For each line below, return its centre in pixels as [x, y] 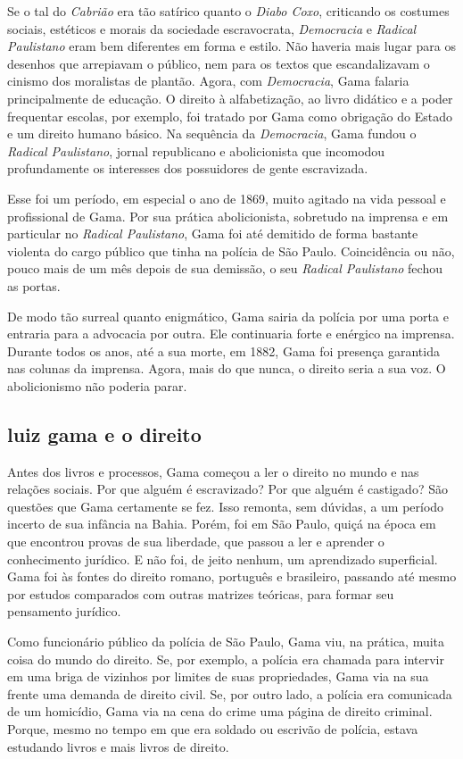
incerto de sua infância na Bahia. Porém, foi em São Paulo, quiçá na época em [222, 524]
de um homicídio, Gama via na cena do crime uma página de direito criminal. [220, 711]
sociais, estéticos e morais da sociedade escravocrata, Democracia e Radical [212, 28]
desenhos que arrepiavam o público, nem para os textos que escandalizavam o [219, 63]
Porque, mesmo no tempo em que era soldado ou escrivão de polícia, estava [213, 728]
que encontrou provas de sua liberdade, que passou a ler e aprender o [196, 542]
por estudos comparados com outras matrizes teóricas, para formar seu [201, 593]
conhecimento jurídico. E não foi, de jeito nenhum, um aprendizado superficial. [223, 559]
